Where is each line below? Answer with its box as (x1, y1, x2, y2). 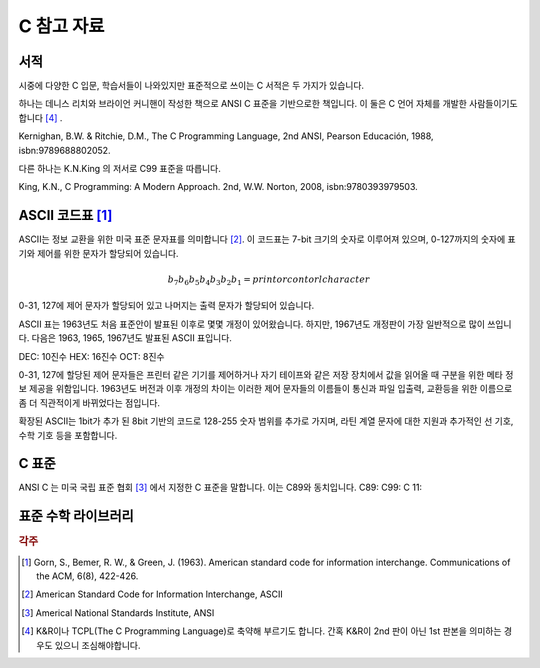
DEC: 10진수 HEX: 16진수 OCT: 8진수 (18, 350, 165, 362)
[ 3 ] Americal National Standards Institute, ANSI (21, 606, 215, 619)
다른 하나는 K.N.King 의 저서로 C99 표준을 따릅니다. (18, 163, 222, 175)
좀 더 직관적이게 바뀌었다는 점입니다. (18, 396, 160, 409)
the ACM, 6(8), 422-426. (36, 570, 139, 582)
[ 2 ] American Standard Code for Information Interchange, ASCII (21, 588, 284, 600)
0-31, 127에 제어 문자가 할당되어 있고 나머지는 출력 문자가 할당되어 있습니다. (18, 300, 315, 312)
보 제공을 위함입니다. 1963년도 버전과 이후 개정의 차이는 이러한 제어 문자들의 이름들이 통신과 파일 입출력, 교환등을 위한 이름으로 (18, 383, 513, 395)
